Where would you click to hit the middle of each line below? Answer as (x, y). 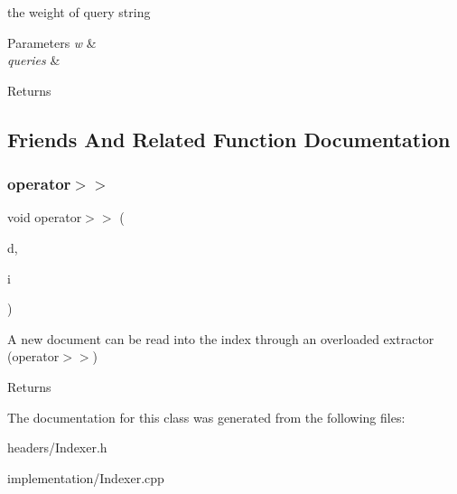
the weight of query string (79, 12)
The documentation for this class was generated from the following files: (206, 417)
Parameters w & (52, 42)
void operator (45, 217)
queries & (34, 60)
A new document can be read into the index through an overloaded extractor (221, 338)
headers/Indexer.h (57, 447)
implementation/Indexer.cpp (86, 477)
